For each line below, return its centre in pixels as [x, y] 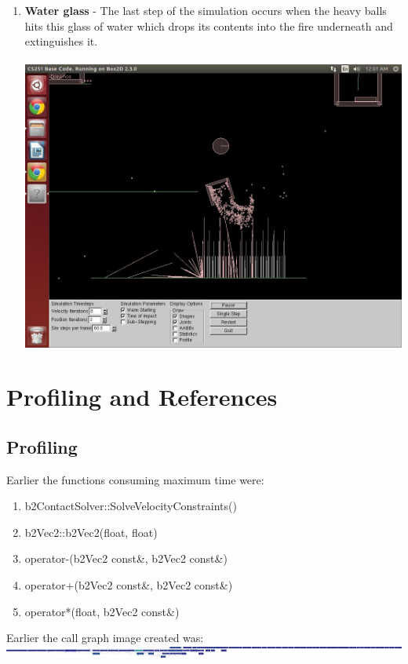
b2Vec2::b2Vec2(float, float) [91, 532]
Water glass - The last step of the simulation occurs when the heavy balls [206, 10]
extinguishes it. [61, 41]
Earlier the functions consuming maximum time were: [135, 479]
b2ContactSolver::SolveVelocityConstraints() [131, 506]
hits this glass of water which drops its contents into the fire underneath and [209, 26]
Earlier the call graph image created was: [105, 638]
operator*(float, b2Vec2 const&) [102, 611]
